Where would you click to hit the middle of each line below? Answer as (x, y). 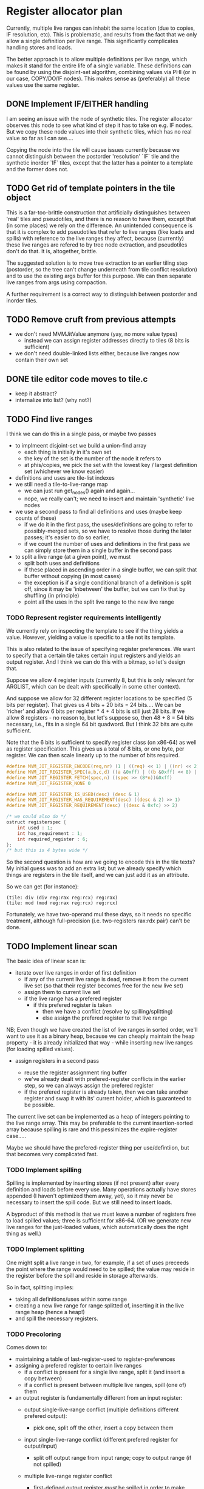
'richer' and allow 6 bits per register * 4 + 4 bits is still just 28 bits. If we (96, 711)
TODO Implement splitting (46, 1249)
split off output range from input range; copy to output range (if (112, 1458)
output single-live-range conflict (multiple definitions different (101, 1409)
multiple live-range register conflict (68, 1476)
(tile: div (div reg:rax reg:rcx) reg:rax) (62, 898)
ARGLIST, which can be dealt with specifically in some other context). (93, 687)
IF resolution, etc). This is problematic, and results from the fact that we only (102, 34)
